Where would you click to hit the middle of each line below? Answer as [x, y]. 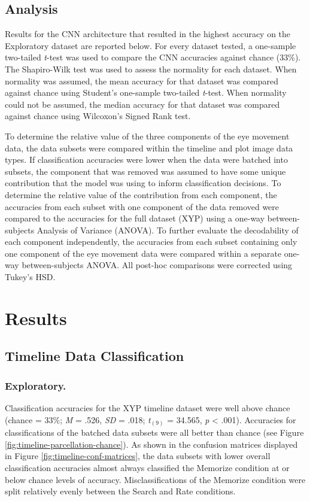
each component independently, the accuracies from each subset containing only [151, 242]
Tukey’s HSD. [30, 277]
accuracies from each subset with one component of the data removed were [142, 206]
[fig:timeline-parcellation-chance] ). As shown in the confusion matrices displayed [151, 444]
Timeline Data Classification [95, 356]
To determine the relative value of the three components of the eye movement [147, 136]
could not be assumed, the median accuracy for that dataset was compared [142, 104]
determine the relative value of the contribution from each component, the [141, 194]
